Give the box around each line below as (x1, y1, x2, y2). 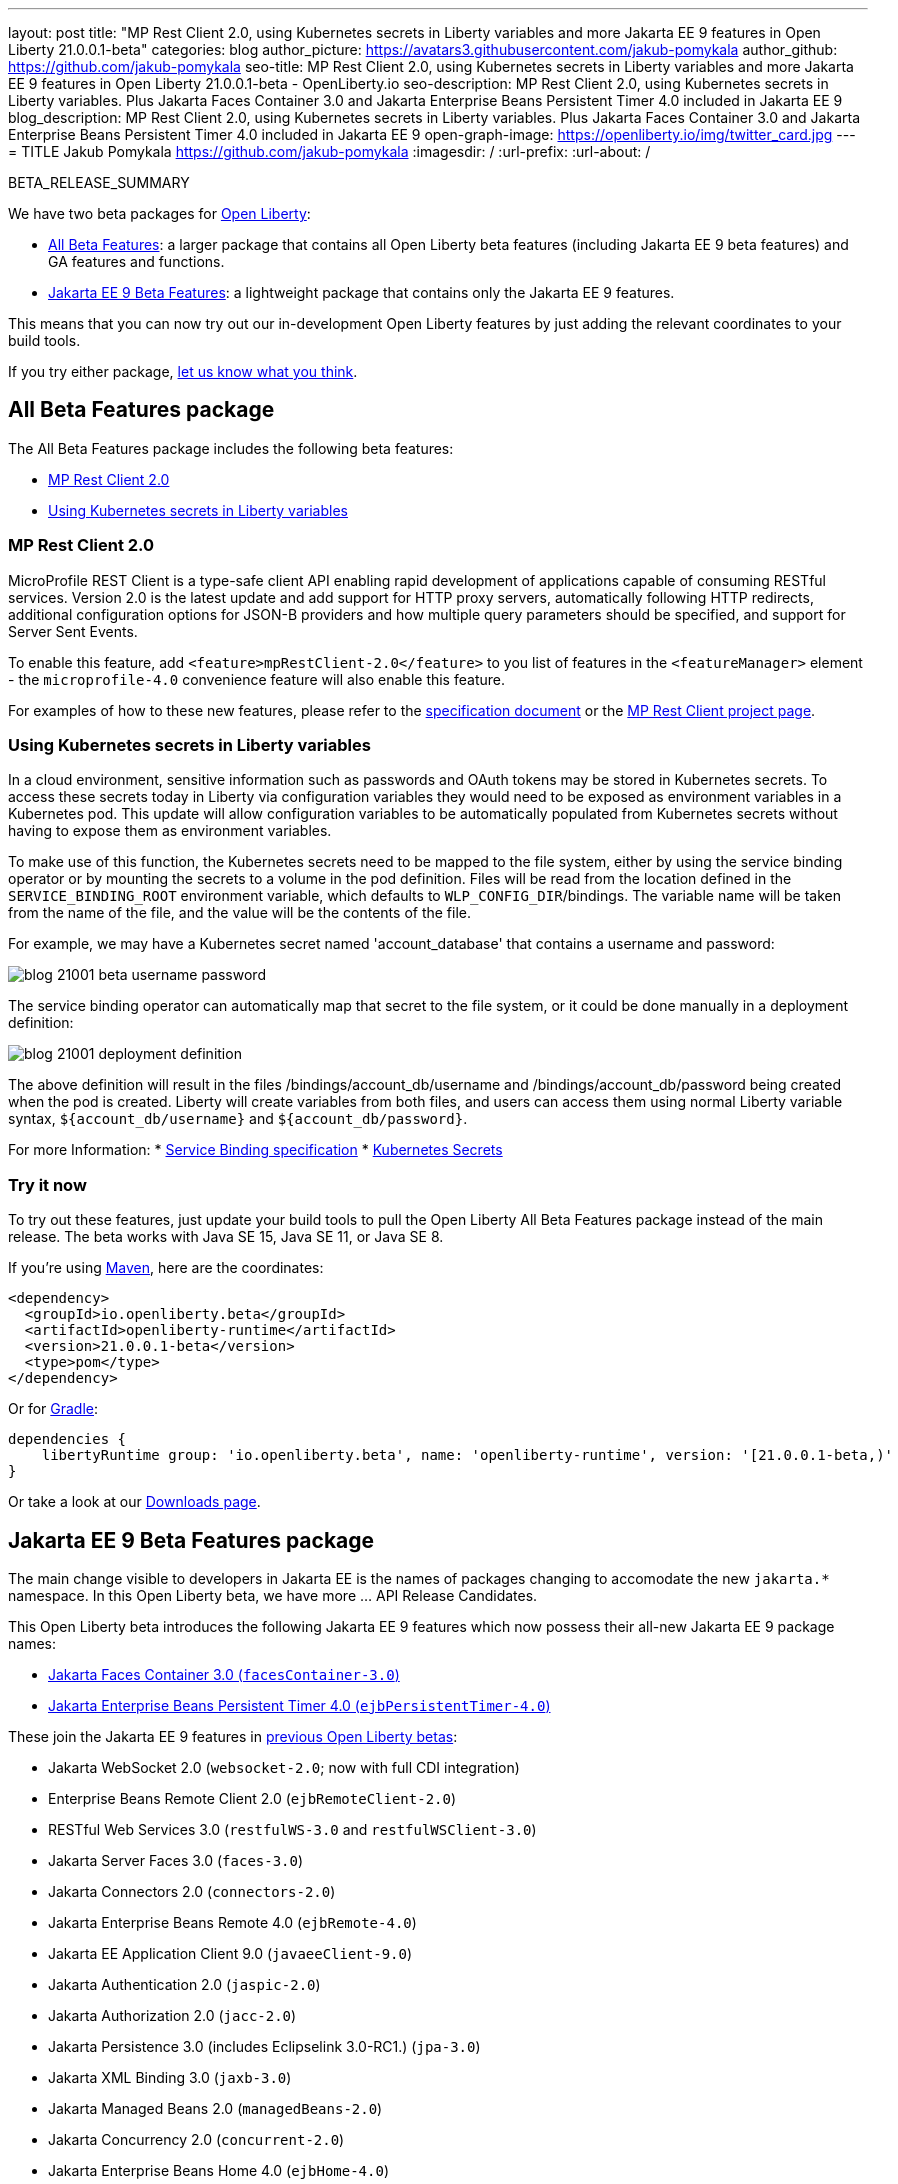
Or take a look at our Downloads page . (8, 1493, 261, 1511)
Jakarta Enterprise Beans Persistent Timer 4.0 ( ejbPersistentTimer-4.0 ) (48, 1696, 551, 1714)
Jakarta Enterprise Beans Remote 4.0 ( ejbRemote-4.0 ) (48, 1913, 417, 1931)
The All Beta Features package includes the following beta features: (8, 439, 454, 457)
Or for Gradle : (8, 1400, 99, 1418)
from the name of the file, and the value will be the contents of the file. (8, 904, 472, 922)
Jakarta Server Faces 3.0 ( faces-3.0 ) (48, 1851, 304, 1869)
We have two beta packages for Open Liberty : (8, 205, 311, 222)
